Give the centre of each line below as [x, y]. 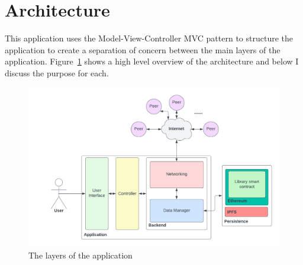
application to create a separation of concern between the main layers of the [143, 49]
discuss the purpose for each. [57, 72]
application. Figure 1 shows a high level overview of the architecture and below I [152, 61]
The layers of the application [80, 255]
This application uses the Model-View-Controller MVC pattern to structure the [149, 38]
